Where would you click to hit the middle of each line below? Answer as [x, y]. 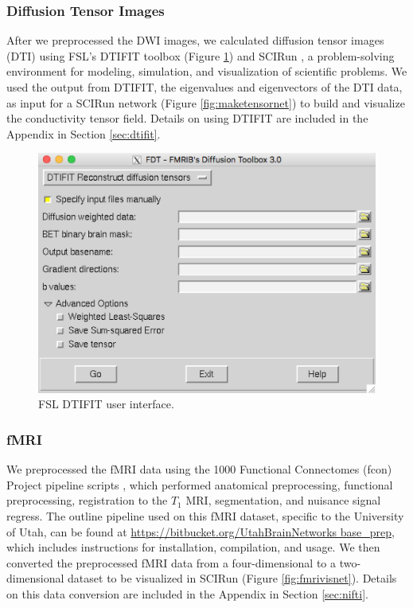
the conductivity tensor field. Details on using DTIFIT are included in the [187, 118]
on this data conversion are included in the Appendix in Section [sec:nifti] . [187, 593]
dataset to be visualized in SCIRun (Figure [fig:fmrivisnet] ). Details [232, 578]
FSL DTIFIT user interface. [106, 404]
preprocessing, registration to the [87, 500]
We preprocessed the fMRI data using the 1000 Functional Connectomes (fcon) [199, 469]
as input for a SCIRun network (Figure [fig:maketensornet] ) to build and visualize [206, 102]
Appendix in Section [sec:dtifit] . [84, 133]
